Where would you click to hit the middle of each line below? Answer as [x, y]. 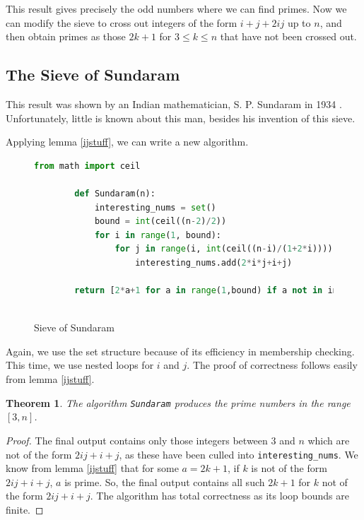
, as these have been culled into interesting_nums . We [239, 454]
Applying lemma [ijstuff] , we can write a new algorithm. [127, 142]
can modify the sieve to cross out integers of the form [122, 22]
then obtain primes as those [66, 36]
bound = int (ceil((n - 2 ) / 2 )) [160, 221]
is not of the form [289, 468]
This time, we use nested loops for [80, 365]
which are [329, 440]
